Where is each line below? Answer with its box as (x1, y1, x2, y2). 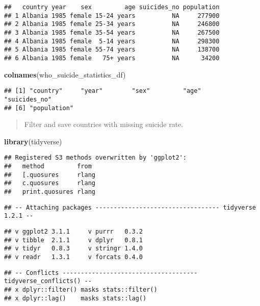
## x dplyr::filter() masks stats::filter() (4, 286, 158, 293)
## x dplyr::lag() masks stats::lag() (4, 294, 147, 302)
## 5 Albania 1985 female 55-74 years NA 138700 (4, 46, 220, 54)
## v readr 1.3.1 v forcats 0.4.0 (4, 253, 143, 261)
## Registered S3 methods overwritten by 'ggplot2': (4, 154, 187, 162)
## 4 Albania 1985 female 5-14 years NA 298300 (4, 37, 220, 45)
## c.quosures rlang (4, 180, 95, 187)
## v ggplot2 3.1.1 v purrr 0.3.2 (4, 227, 143, 235)
